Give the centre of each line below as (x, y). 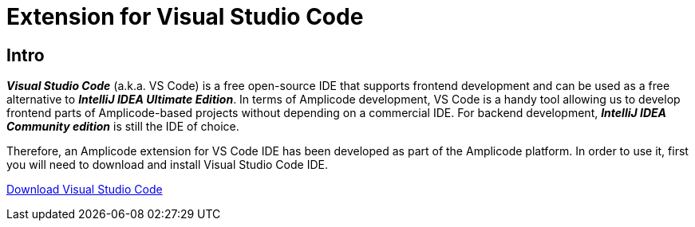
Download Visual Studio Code (85, 190)
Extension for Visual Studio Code (185, 17)
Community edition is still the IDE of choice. (123, 127)
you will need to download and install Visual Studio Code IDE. (167, 165)
